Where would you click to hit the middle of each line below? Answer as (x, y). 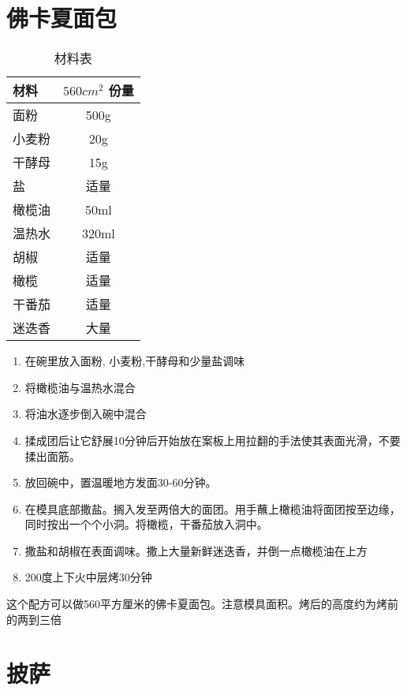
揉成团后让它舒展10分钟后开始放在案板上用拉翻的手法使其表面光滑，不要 (213, 440)
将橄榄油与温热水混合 (80, 387)
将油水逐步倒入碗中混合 (86, 414)
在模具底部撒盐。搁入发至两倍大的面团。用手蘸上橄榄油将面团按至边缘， (213, 508)
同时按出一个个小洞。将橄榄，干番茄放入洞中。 (146, 524)
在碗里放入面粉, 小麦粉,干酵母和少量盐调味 (135, 361)
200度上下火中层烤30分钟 (88, 577)
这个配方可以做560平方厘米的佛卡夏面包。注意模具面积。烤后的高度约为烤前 (202, 604)
